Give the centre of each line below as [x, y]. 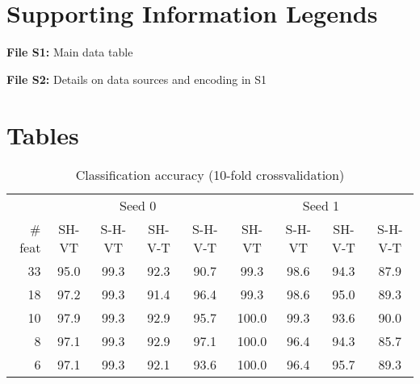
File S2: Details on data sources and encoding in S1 [137, 79]
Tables [43, 134]
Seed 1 [321, 206]
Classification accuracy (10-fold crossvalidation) [210, 175]
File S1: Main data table [70, 52]
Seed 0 [138, 206]
